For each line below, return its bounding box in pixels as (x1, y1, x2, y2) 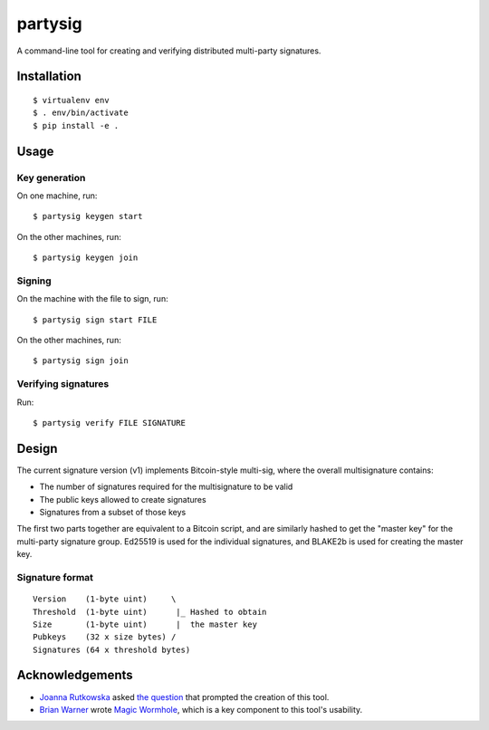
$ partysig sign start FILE (33, 314, 158, 325)
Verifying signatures (16, 378, 110, 390)
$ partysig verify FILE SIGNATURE (33, 418, 186, 427)
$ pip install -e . (33, 120, 120, 130)
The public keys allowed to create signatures (39, 494, 207, 504)
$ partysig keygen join (33, 253, 139, 263)
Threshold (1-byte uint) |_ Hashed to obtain (33, 607, 267, 617)
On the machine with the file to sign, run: (16, 293, 168, 304)
